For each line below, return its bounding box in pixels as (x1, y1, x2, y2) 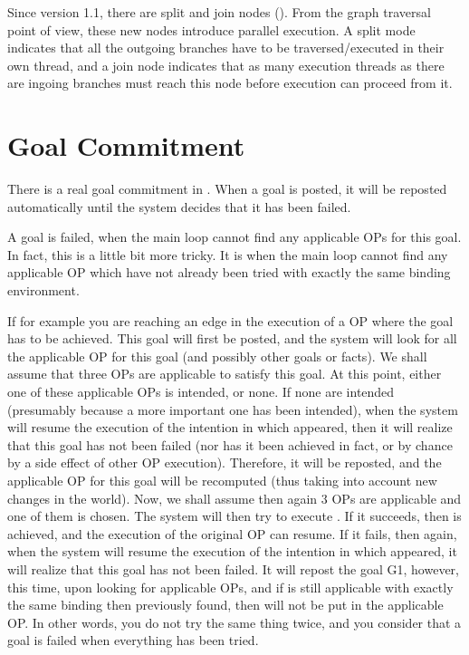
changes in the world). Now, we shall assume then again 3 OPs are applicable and (7, 488, 462, 507)
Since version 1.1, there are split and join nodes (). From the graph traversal (7, 3, 431, 21)
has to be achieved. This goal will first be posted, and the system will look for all (7, 329, 457, 348)
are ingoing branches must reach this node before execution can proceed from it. (7, 73, 453, 92)
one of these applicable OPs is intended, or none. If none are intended (7, 382, 395, 401)
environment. (7, 281, 80, 300)
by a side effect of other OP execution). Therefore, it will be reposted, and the (7, 453, 442, 472)
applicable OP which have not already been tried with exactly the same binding (7, 263, 451, 282)
